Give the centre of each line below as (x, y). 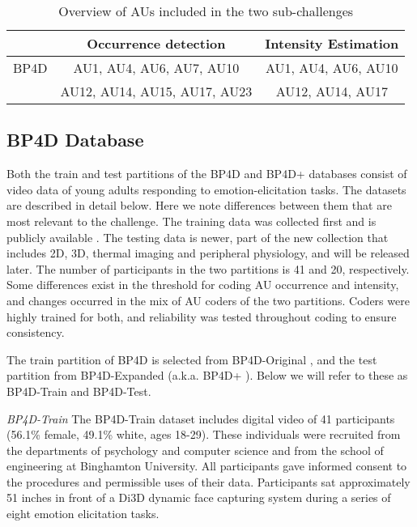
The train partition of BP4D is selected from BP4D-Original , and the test (192, 359)
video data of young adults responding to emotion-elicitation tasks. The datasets (206, 189)
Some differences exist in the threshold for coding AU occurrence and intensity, (203, 285)
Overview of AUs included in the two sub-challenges (206, 11)
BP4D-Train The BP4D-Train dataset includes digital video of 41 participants (201, 418)
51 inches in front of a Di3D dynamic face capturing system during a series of (199, 497)
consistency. (36, 332)
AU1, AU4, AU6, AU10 (332, 68)
